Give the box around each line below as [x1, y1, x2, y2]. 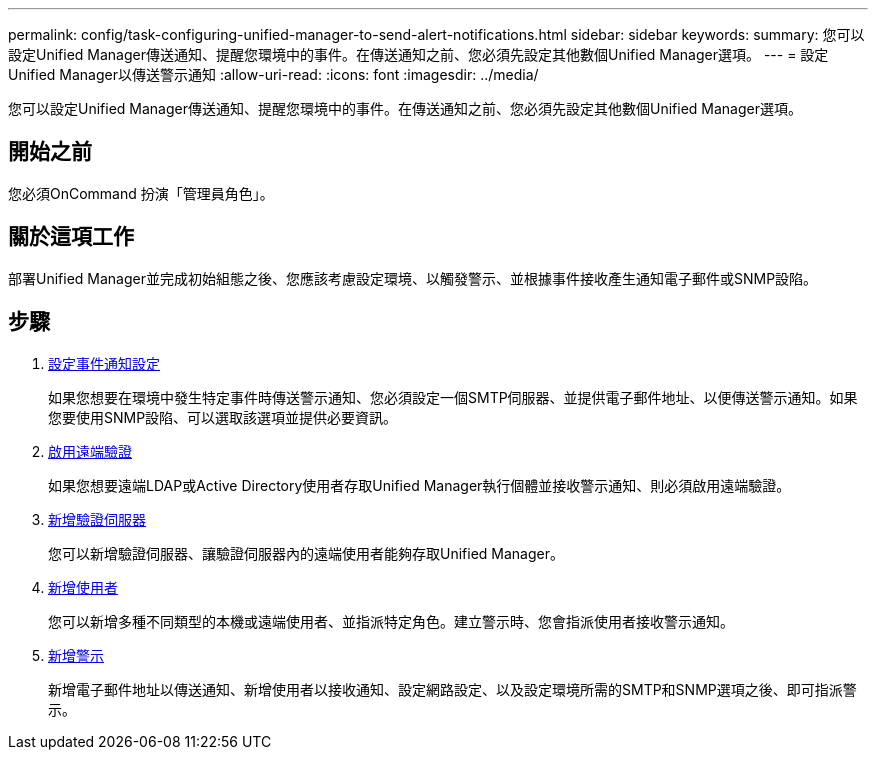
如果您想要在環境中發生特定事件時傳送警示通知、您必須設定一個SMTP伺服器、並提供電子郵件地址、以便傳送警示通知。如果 [48, 388, 858, 406]
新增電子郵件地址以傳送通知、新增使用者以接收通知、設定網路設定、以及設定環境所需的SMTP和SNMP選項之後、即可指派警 [48, 680, 857, 698]
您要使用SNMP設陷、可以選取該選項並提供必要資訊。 [48, 408, 398, 426]
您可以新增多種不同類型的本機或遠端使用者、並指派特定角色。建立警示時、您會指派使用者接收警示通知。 [48, 612, 734, 630]
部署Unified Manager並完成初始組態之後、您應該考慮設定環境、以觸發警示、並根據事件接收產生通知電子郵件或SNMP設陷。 [8, 269, 818, 287]
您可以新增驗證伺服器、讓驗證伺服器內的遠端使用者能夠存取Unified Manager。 [48, 544, 564, 562]
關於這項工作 [8, 224, 134, 250]
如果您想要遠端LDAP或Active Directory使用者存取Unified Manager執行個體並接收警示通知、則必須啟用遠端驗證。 [48, 476, 791, 494]
